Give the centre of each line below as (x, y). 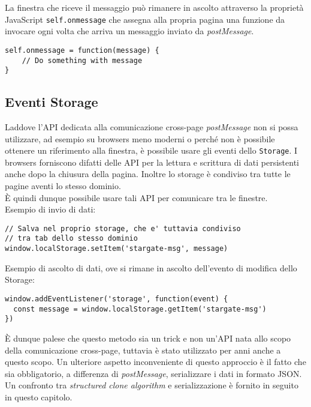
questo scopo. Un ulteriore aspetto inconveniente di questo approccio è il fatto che (155, 362)
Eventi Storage (52, 102)
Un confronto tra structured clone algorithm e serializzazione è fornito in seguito (152, 385)
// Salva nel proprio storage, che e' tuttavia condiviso (123, 228)
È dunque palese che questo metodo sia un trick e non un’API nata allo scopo (148, 338)
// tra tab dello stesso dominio (71, 239)
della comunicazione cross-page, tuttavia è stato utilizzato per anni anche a (143, 350)
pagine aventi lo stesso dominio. (63, 186)
